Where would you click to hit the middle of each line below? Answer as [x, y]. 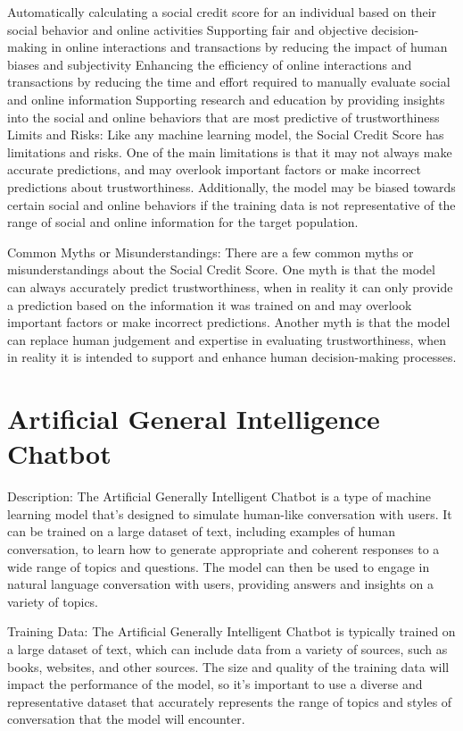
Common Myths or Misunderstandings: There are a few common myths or [211, 252]
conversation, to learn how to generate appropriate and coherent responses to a [223, 548]
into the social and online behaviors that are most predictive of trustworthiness [223, 117]
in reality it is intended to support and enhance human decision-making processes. [232, 357]
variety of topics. [53, 601]
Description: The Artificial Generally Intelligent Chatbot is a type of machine [219, 496]
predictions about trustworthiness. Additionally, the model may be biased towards [231, 186]
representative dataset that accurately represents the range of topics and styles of [230, 701]
